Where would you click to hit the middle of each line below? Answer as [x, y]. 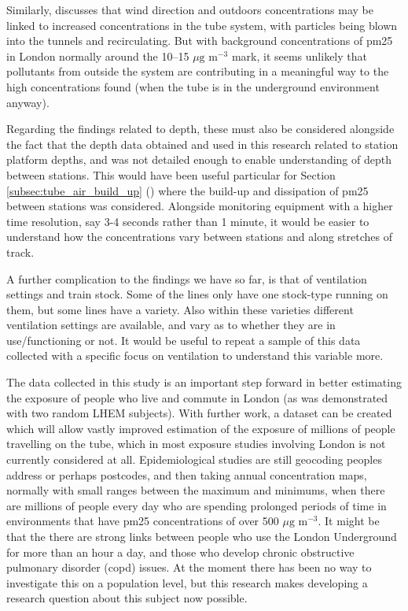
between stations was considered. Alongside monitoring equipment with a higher [200, 206]
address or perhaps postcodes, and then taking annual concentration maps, [187, 474]
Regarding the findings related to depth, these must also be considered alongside [200, 129]
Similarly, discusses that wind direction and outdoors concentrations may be [190, 9]
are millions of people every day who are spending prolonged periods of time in [197, 505]
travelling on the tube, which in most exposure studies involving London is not [196, 444]
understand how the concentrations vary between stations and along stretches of [199, 237]
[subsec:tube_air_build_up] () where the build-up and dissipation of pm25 [187, 190]
